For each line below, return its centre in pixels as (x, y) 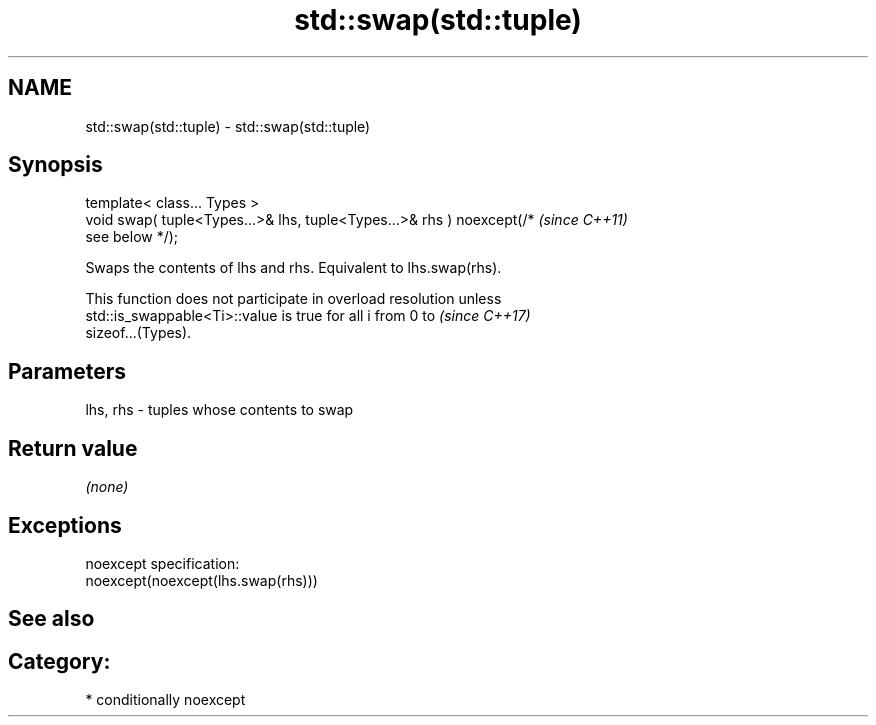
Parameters (67, 371)
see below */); (132, 237)
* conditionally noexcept (165, 700)
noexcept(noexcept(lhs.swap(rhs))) (201, 580)
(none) (107, 487)
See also (51, 619)
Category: (59, 661)
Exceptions (65, 525)
